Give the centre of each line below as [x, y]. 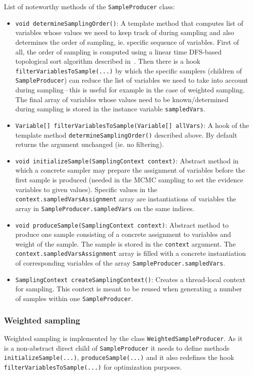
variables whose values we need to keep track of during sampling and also [125, 32]
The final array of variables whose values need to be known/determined [122, 99]
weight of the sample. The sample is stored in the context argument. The [126, 243]
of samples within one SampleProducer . [74, 298]
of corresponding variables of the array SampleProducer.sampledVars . [120, 263]
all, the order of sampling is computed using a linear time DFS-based [118, 51]
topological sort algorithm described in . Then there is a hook [108, 61]
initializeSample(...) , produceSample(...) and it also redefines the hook [119, 357]
